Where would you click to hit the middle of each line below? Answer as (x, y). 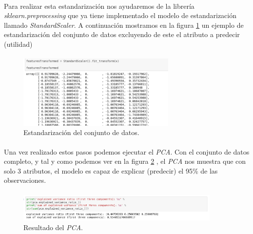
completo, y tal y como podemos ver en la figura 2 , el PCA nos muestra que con (125, 161)
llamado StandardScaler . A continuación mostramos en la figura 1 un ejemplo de (124, 25)
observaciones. (25, 180)
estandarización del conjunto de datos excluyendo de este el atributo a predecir (122, 34)
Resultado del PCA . (53, 227)
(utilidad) (18, 44)
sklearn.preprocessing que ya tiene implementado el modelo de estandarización (120, 15)
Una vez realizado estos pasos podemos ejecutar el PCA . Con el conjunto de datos (127, 151)
